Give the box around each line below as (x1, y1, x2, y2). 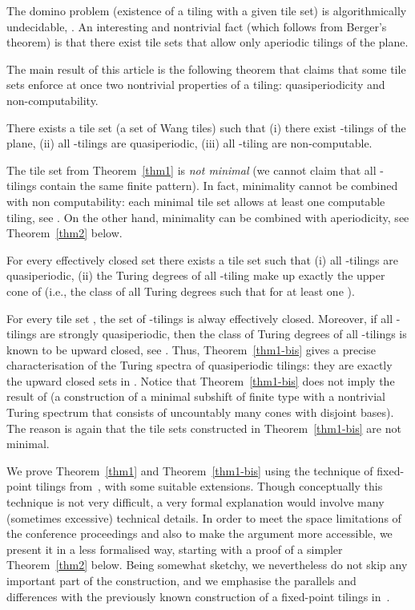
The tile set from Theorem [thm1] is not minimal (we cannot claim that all (6, 161, 377, 178)
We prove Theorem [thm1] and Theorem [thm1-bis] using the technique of (6, 462, 373, 479)
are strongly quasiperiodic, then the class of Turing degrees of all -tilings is (40, 325, 407, 342)
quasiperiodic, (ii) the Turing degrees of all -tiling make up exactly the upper (6, 267, 385, 284)
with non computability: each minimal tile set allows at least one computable (6, 192, 385, 209)
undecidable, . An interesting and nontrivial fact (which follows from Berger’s (6, 18, 387, 34)
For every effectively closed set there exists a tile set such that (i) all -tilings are (6, 251, 398, 268)
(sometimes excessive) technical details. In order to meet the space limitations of (6, 509, 401, 526)
